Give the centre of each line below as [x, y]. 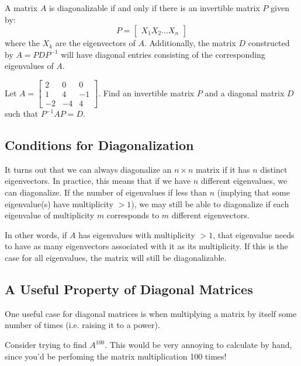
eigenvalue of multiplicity [50, 215]
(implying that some [253, 192]
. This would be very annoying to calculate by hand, [198, 344]
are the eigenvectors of [95, 43]
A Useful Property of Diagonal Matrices [129, 289]
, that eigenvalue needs [254, 234]
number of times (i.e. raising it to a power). [82, 325]
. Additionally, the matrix [190, 43]
